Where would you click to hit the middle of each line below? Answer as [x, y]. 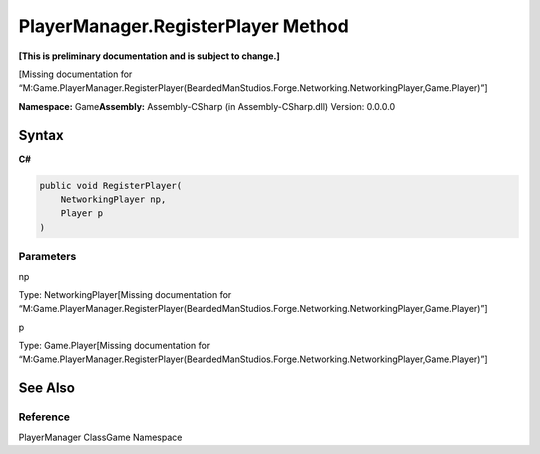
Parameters [47, 257]
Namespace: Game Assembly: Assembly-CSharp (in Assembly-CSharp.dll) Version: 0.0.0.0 [206, 106]
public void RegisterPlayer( [111, 185]
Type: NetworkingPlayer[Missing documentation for [125, 294]
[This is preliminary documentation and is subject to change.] [149, 56]
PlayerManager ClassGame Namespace [100, 437]
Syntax [41, 135]
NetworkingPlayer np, [113, 199]
